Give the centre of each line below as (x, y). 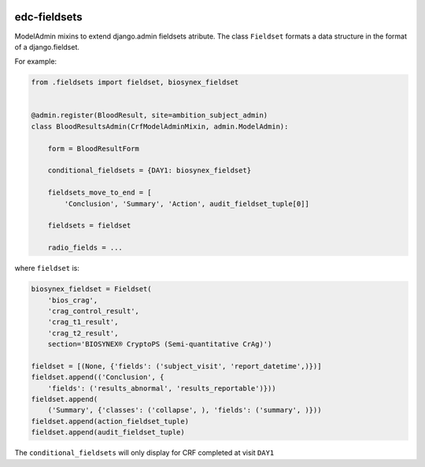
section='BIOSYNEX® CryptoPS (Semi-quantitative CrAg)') (160, 344)
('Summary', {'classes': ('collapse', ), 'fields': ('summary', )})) (185, 410)
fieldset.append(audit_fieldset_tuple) (108, 432)
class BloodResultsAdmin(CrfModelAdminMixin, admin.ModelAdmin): (160, 126)
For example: (36, 61)
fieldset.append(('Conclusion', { (98, 377)
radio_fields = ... (85, 248)
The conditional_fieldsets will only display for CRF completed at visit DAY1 (144, 453)
